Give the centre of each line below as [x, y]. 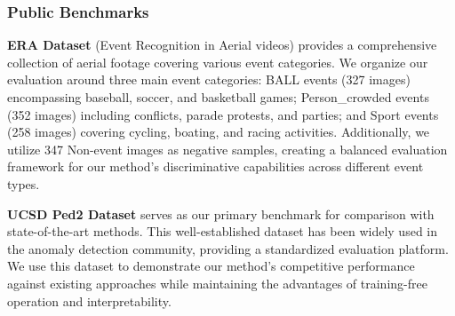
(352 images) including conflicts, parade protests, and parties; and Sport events [223, 114]
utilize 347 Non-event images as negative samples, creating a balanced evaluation [227, 149]
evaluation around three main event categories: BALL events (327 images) [209, 79]
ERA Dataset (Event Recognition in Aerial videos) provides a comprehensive [222, 45]
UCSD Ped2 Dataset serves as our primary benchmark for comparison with [221, 213]
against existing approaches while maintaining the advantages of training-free [217, 283]
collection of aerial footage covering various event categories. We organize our [218, 62]
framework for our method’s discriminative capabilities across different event [216, 166]
